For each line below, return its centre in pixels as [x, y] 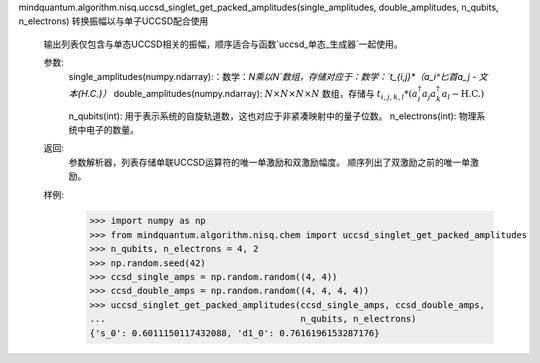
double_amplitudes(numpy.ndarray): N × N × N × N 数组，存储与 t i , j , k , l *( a [266, 94]
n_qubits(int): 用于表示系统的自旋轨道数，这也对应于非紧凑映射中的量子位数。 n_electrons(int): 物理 [272, 116]
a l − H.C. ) [463, 95]
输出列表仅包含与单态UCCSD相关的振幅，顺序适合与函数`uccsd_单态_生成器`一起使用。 [223, 44]
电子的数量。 [112, 129]
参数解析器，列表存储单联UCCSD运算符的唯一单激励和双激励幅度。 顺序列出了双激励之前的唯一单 [269, 162]
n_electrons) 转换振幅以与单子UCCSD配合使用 [113, 21]
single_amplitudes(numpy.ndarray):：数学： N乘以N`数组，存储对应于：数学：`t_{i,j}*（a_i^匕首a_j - [272, 76]
